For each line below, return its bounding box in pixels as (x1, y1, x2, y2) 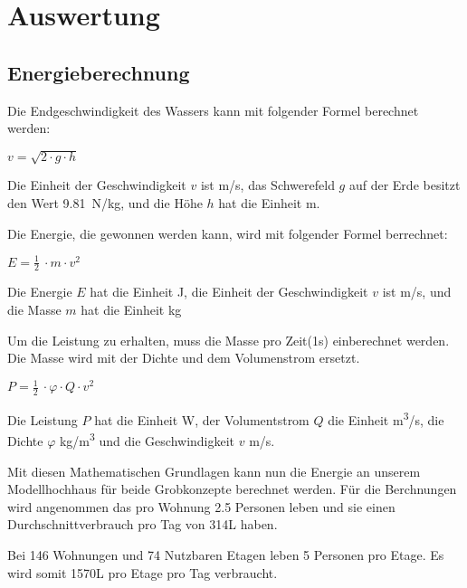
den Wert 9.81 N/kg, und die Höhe (7, 193, 203, 212)
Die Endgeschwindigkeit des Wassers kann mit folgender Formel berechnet (7, 100, 419, 119)
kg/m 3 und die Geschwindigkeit (59, 429, 235, 450)
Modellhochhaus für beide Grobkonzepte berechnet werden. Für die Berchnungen (7, 479, 457, 498)
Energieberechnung (7, 58, 190, 86)
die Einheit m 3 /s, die (328, 408, 444, 429)
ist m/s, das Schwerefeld (200, 175, 335, 194)
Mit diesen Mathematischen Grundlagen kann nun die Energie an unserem (7, 461, 421, 480)
